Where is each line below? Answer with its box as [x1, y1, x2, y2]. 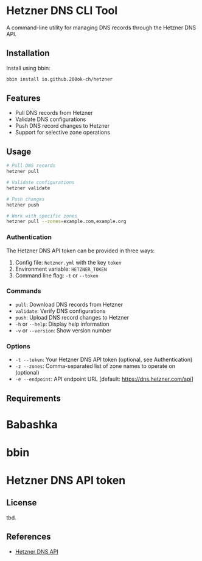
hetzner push [6, 202, 40, 208]
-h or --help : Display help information [15, 320, 110, 328]
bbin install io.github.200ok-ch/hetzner [6, 76, 113, 82]
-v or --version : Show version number [15, 326, 112, 334]
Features [6, 93, 41, 104]
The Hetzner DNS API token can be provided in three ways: [6, 247, 155, 254]
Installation [6, 48, 50, 59]
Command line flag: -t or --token [15, 271, 99, 279]
